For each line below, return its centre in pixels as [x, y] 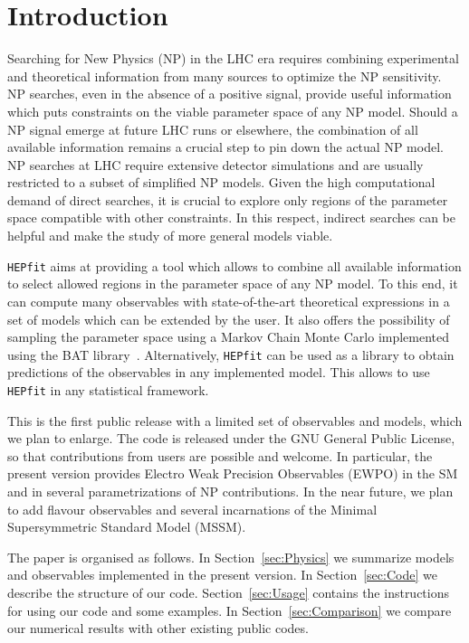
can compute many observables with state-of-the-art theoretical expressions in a [229, 301]
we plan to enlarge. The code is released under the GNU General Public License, [231, 438]
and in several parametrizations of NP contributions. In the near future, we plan [230, 491]
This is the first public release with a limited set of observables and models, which [235, 420]
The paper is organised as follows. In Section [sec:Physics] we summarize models [231, 557]
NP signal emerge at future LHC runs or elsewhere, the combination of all [213, 129]
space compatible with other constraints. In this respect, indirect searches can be [231, 217]
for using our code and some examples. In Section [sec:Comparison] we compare [230, 610]
